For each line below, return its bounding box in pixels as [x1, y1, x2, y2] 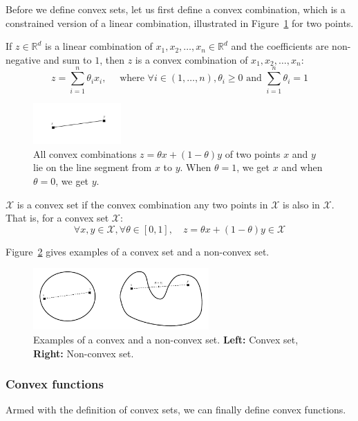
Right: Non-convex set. [33, 346, 134, 360]
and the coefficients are [231, 39, 329, 53]
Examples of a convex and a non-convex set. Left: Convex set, [33, 332, 299, 347]
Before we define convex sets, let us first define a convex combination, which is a [6, 2, 346, 16]
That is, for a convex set [6, 210, 109, 225]
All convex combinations [33, 146, 137, 161]
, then [100, 52, 124, 66]
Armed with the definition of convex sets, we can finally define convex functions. [6, 402, 346, 417]
